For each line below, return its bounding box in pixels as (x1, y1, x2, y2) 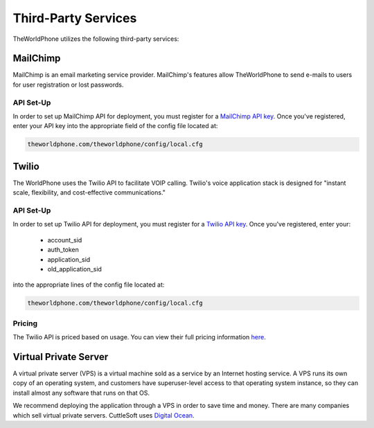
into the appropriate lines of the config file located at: (12, 280, 165, 289)
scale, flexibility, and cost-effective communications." (12, 188, 166, 197)
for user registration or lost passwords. (12, 80, 124, 89)
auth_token (47, 246, 80, 254)
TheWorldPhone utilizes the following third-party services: (12, 35, 179, 43)
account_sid (47, 235, 82, 244)
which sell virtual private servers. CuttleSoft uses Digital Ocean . (12, 411, 195, 419)
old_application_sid (47, 265, 102, 273)
